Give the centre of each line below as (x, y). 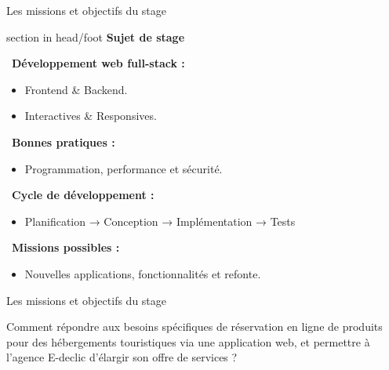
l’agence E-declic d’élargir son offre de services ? (122, 357)
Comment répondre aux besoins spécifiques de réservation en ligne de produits (194, 326)
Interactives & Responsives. (91, 116)
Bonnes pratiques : (64, 141)
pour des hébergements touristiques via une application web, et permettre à (188, 341)
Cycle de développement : (83, 195)
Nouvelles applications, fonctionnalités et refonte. (143, 273)
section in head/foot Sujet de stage (96, 36)
